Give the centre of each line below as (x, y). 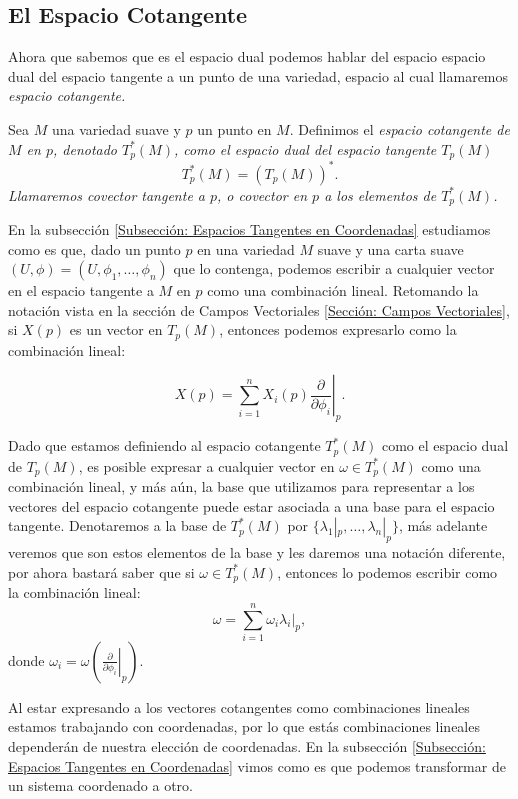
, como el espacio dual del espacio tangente (305, 148)
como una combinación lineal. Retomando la (343, 290)
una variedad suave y (116, 128)
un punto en (234, 128)
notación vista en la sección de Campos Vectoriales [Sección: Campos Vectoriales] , (259, 309)
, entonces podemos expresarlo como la (338, 329)
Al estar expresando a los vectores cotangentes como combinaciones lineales (239, 706)
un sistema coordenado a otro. (100, 785)
